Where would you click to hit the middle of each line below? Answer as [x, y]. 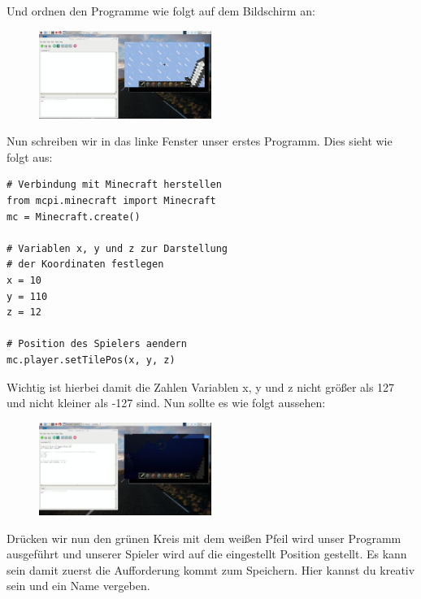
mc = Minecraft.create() [74, 217]
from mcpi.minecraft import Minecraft [111, 201]
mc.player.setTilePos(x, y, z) [91, 360]
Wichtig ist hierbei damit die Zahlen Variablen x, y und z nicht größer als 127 [201, 386]
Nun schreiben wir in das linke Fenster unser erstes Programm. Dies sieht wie [200, 141]
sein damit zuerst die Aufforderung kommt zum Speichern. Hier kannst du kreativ [211, 569]
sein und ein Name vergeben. [78, 586]
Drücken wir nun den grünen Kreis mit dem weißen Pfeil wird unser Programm [204, 538]
